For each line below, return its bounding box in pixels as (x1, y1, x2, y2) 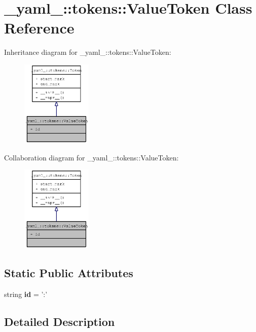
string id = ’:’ (4, 289, 48, 300)
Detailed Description (4, 314, 115, 329)
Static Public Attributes (4, 265, 133, 281)
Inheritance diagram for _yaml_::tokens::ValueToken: (4, 47, 171, 57)
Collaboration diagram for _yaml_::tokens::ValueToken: (4, 152, 179, 162)
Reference (4, 17, 75, 38)
